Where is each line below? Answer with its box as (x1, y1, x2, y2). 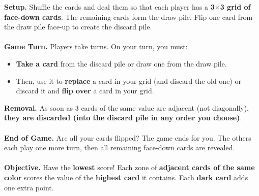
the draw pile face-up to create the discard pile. (4, 21, 152, 32)
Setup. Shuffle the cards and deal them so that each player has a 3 (4, 2, 215, 12)
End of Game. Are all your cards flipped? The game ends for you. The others (4, 132, 251, 143)
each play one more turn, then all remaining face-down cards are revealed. (4, 142, 235, 153)
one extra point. (4, 182, 54, 192)
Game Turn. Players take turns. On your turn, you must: (4, 41, 188, 52)
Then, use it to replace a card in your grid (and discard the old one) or (16, 75, 241, 86)
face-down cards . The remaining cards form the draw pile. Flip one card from (4, 11, 253, 22)
